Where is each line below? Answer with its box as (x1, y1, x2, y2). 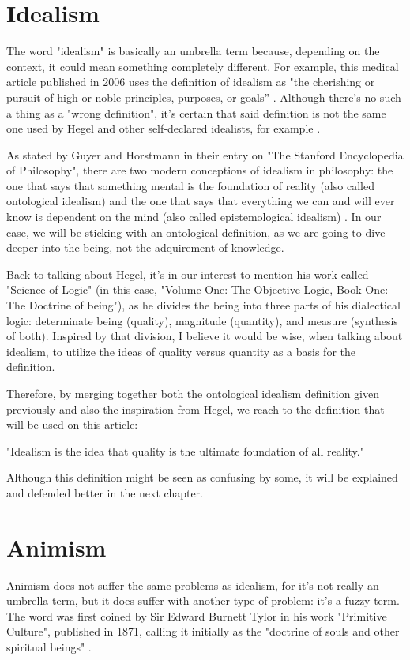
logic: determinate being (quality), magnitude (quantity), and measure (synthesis (6, 312, 398, 328)
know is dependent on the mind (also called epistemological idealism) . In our (6, 208, 382, 225)
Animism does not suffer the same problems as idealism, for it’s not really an (6, 576, 379, 593)
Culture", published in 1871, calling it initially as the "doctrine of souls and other (6, 623, 400, 639)
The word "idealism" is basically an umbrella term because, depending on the (6, 43, 380, 59)
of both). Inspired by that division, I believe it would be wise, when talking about (6, 328, 403, 344)
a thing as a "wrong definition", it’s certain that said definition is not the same (6, 104, 386, 121)
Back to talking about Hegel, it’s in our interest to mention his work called (6, 265, 369, 282)
